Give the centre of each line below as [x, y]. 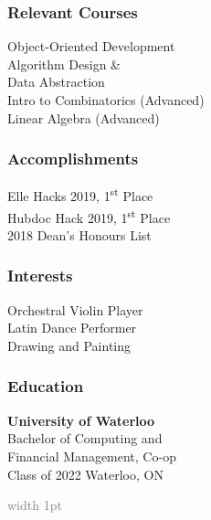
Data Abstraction [56, 82]
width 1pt [35, 505]
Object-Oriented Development [91, 46]
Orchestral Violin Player [75, 309]
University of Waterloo [81, 420]
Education [46, 386]
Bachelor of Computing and [85, 438]
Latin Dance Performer [72, 328]
